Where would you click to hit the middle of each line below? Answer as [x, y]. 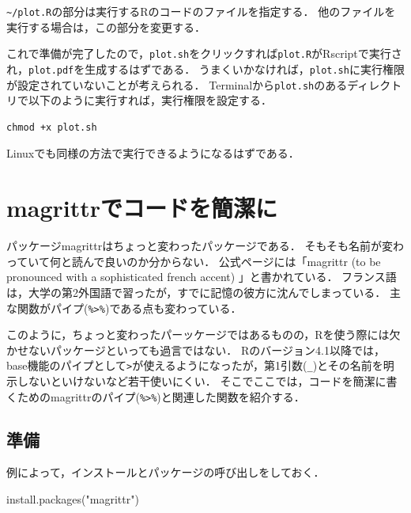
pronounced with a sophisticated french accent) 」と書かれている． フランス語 [202, 277]
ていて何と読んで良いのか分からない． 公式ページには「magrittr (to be [199, 261]
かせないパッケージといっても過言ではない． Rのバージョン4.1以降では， [196, 350]
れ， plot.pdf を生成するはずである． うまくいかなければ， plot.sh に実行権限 [205, 68]
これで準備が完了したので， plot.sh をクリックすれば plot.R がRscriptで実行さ [204, 53]
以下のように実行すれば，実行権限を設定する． [150, 100]
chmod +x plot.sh [52, 127]
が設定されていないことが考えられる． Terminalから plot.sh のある [177, 84]
